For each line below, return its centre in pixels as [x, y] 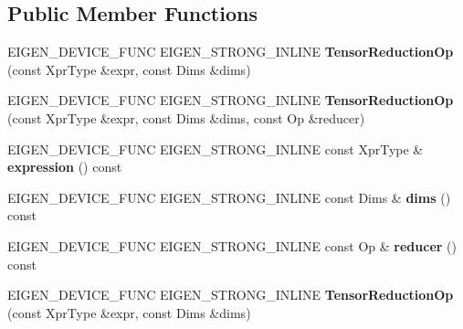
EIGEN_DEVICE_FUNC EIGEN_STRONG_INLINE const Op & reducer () [232, 245]
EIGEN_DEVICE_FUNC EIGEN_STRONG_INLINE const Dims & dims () [229, 197]
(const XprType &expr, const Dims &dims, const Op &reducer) [186, 117]
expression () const [65, 167]
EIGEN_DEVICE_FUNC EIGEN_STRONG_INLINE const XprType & [216, 149]
